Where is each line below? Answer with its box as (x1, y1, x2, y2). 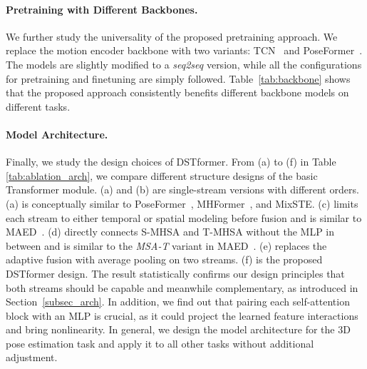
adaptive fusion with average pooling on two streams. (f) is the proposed (6, 252, 323, 267)
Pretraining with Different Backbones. (6, 1, 198, 16)
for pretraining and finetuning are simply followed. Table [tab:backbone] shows (6, 71, 351, 86)
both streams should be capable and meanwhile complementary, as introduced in (6, 280, 358, 295)
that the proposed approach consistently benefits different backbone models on (6, 85, 349, 100)
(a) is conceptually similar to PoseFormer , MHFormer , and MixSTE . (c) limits (6, 196, 358, 211)
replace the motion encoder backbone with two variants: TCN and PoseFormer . (6, 43, 363, 58)
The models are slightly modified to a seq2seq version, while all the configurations (6, 56, 362, 71)
